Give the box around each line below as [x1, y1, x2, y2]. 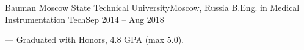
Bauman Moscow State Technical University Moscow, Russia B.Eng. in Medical [5, 1, 300, 13]
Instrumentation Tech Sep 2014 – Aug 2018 [5, 13, 164, 25]
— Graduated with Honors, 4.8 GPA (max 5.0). [5, 33, 184, 46]
